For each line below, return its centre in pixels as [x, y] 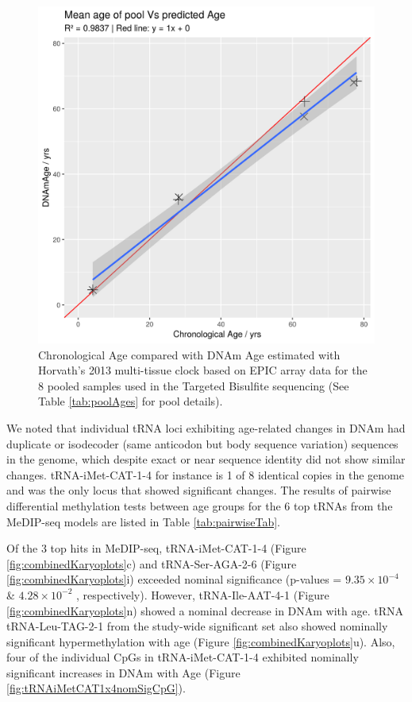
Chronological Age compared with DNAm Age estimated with [189, 354]
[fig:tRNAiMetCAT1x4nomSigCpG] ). [96, 688]
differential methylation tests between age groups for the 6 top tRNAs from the [200, 505]
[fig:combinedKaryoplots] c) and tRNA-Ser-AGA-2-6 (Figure [152, 563]
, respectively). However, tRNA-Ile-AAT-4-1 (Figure [203, 594]
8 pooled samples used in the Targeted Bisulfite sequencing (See [194, 385]
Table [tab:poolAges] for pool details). [131, 401]
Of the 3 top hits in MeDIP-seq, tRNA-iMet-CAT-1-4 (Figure [156, 548]
